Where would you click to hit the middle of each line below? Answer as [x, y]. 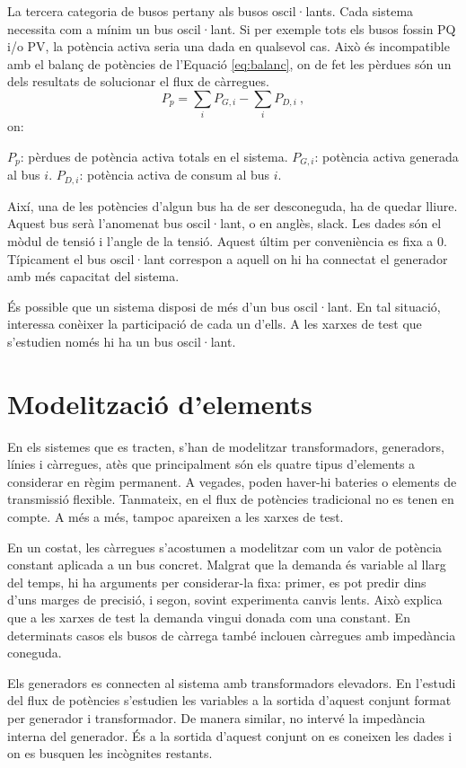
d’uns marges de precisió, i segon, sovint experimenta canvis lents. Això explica [225, 600]
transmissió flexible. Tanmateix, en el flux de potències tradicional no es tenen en [231, 499]
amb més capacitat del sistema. [93, 276]
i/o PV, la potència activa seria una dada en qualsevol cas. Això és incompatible [229, 46]
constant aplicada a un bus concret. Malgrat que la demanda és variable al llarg [227, 565]
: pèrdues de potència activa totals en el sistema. [154, 156]
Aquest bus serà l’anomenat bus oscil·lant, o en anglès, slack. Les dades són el [224, 223]
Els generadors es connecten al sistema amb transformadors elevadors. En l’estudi [232, 682]
